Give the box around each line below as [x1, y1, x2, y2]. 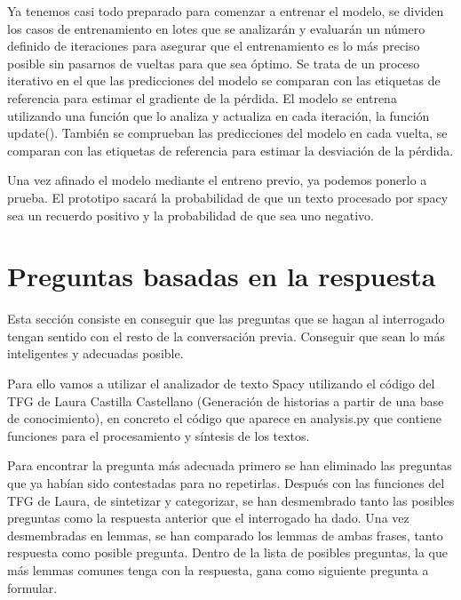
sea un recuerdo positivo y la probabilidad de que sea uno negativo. [7, 205, 374, 224]
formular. [7, 578, 58, 596]
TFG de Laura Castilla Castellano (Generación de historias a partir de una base [7, 391, 444, 410]
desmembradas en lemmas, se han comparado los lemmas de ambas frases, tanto [7, 525, 443, 544]
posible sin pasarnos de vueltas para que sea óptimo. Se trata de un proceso [7, 53, 420, 72]
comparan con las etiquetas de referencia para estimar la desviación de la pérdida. [7, 140, 454, 159]
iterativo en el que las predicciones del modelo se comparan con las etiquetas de [7, 71, 441, 90]
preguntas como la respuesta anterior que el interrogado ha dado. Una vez [7, 508, 409, 527]
